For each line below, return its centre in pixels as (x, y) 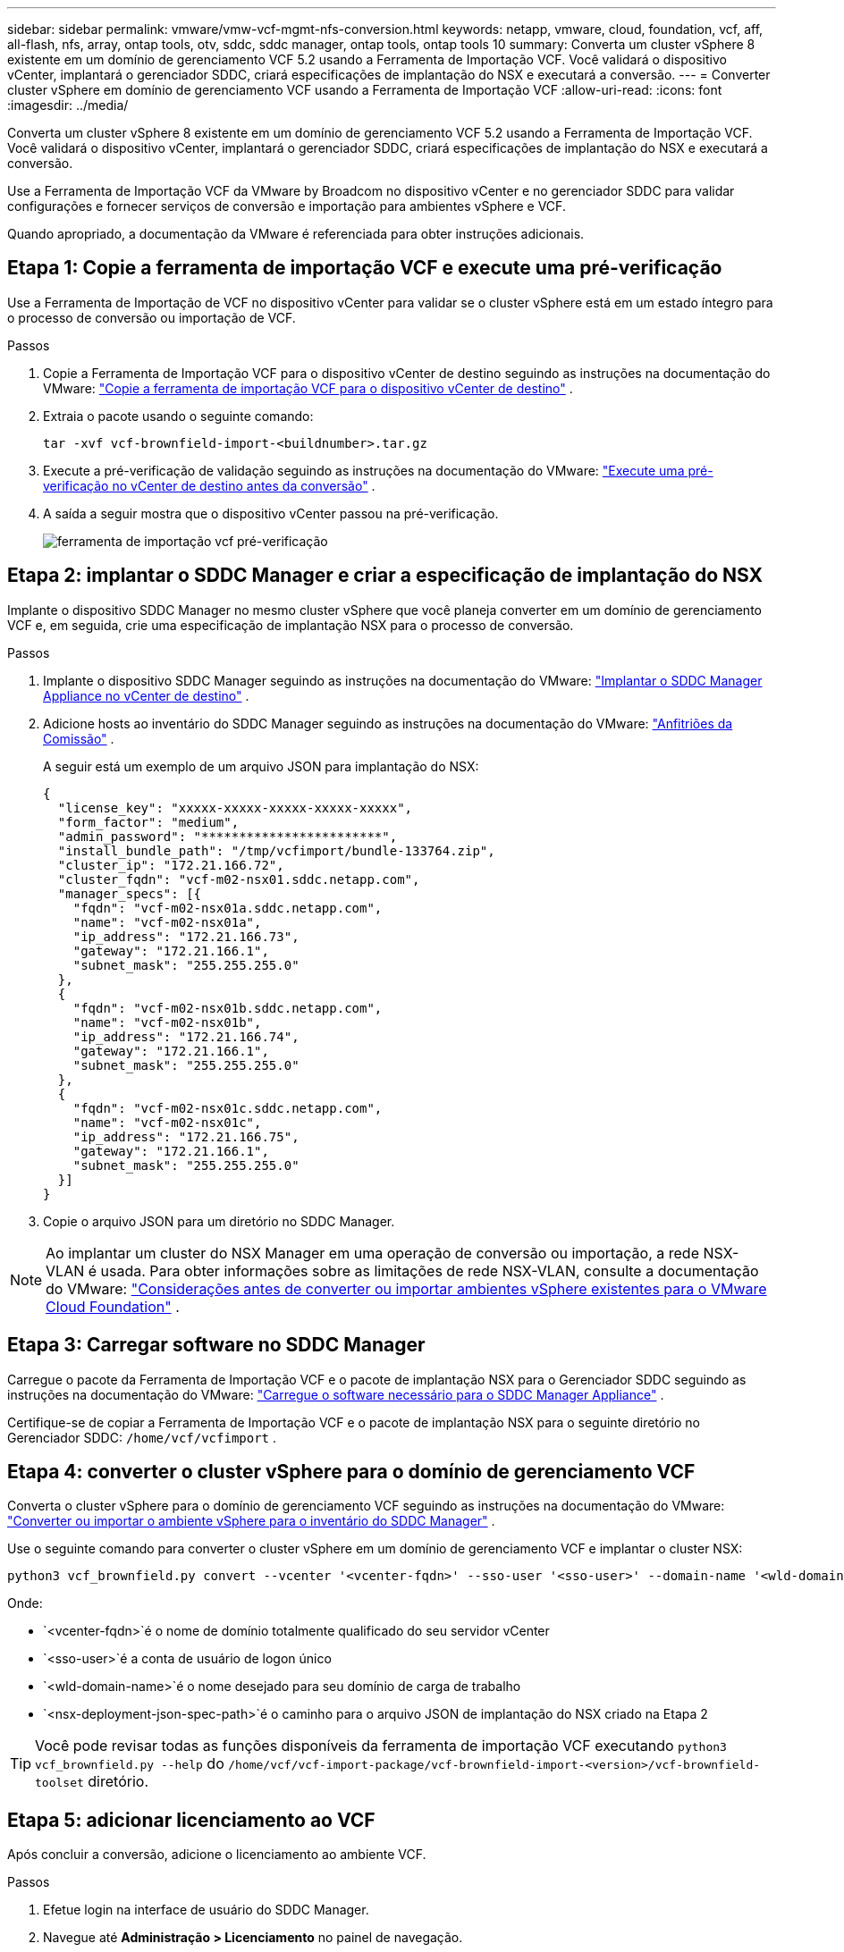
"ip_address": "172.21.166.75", (186, 1136)
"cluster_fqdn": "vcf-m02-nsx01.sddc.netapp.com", (239, 879)
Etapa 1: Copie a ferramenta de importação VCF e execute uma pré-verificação (365, 268)
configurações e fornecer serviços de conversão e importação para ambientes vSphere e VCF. (287, 206)
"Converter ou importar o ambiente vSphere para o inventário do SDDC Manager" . (251, 1521)
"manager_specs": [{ (130, 893)
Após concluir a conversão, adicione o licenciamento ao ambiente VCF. (217, 1855)
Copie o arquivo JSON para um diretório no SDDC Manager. (219, 1221)
